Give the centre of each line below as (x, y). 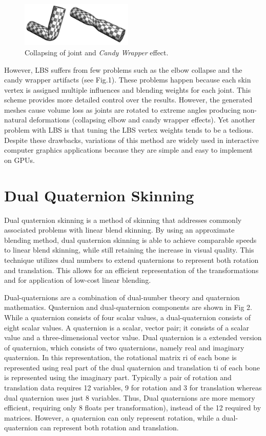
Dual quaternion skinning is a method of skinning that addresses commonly (123, 220)
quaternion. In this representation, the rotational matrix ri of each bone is (120, 357)
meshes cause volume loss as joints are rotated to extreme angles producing (122, 109)
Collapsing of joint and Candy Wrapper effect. (97, 52)
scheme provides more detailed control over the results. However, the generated (128, 100)
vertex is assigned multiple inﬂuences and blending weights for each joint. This (128, 89)
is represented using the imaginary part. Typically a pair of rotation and (118, 377)
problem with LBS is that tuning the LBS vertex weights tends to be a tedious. (129, 130)
